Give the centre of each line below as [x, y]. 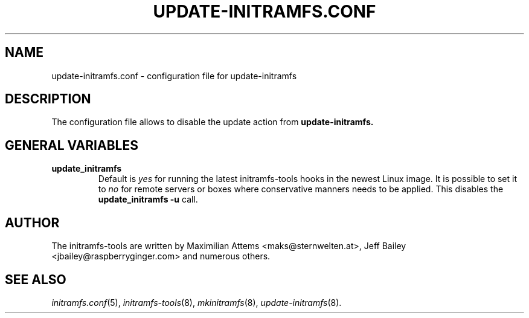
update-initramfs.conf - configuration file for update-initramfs [174, 76]
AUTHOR [32, 222]
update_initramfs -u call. [148, 200]
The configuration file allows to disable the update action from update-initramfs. [213, 122]
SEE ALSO [36, 279]
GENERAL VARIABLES [72, 145]
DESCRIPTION [48, 99]
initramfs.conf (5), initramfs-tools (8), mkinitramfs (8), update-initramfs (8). [197, 302]
